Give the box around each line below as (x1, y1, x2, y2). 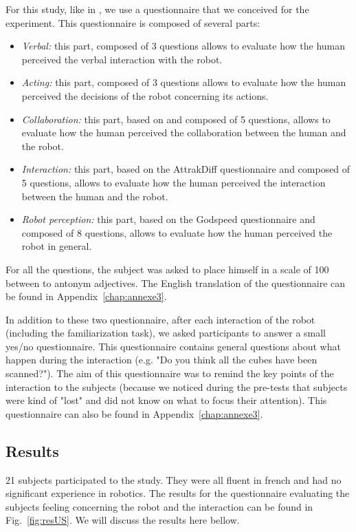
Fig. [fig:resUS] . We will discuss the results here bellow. (5, 513, 240, 527)
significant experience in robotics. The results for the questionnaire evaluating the (5, 486, 350, 500)
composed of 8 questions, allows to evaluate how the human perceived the (21, 225, 333, 240)
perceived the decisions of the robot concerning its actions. (21, 88, 269, 103)
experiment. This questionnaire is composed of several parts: (5, 15, 260, 30)
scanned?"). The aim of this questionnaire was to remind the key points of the (5, 366, 334, 381)
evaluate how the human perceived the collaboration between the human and (21, 125, 346, 140)
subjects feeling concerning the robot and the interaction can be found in (5, 499, 313, 513)
